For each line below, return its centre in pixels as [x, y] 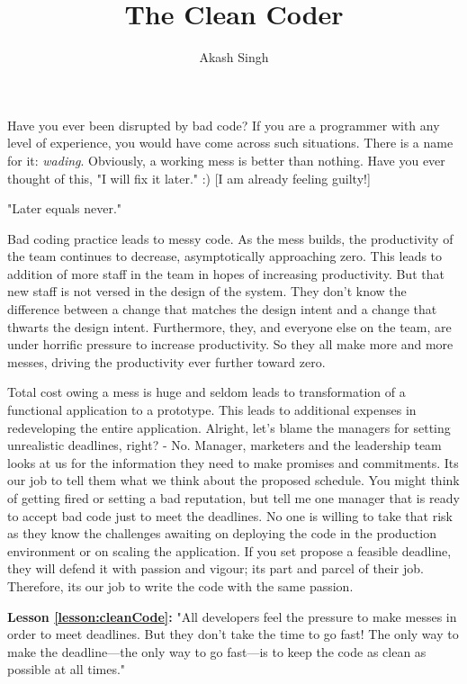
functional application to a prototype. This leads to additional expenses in [212, 410]
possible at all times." [67, 669]
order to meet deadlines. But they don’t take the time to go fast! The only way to [233, 634]
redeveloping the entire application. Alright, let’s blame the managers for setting [229, 427]
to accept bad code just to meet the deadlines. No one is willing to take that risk [230, 515]
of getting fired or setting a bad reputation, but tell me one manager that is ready [233, 498]
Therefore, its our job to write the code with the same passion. [180, 585]
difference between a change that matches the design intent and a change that [222, 309]
